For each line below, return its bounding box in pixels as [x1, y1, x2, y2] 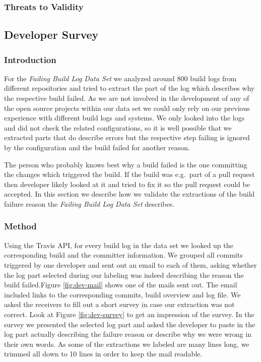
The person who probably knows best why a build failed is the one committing [4, 159, 247, 169]
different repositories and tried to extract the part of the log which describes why [4, 83, 255, 93]
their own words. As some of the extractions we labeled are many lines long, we [4, 338, 249, 349]
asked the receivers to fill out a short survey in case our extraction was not [4, 299, 235, 310]
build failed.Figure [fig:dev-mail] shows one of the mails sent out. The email [4, 279, 237, 290]
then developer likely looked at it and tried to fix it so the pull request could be [4, 178, 250, 189]
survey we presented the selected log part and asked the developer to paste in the [4, 319, 255, 329]
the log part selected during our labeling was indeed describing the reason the [4, 269, 244, 280]
